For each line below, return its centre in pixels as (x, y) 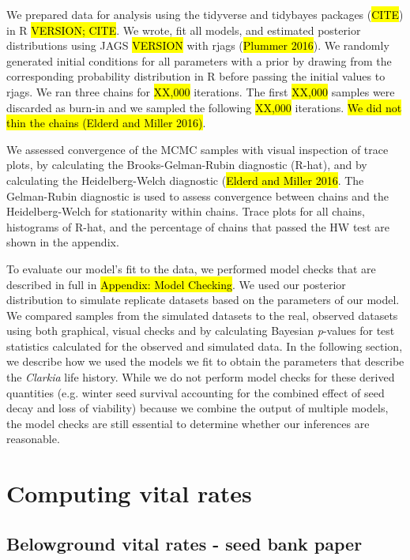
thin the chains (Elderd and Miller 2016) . (106, 123)
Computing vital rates (129, 493)
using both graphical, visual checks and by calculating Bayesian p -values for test (201, 331)
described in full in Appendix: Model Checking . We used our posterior (176, 284)
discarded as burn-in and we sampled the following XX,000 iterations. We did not (204, 107)
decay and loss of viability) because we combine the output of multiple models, (197, 408)
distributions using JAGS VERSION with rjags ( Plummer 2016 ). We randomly (198, 45)
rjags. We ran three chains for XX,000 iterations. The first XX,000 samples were (201, 91)
